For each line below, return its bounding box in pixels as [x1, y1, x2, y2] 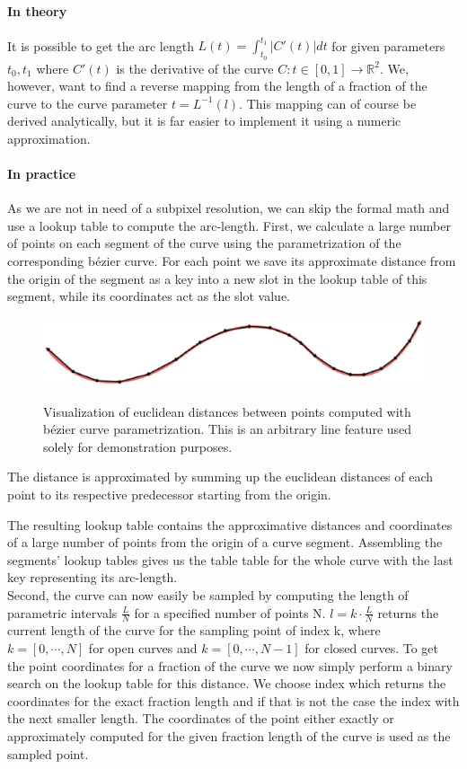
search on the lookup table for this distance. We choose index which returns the [7, 674, 446, 693]
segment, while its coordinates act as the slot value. [7, 287, 290, 305]
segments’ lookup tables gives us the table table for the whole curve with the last [7, 550, 454, 569]
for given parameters [331, 36, 445, 55]
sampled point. [7, 744, 89, 763]
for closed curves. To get [304, 638, 439, 657]
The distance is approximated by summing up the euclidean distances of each [7, 467, 434, 486]
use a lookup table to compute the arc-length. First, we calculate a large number [7, 216, 451, 234]
